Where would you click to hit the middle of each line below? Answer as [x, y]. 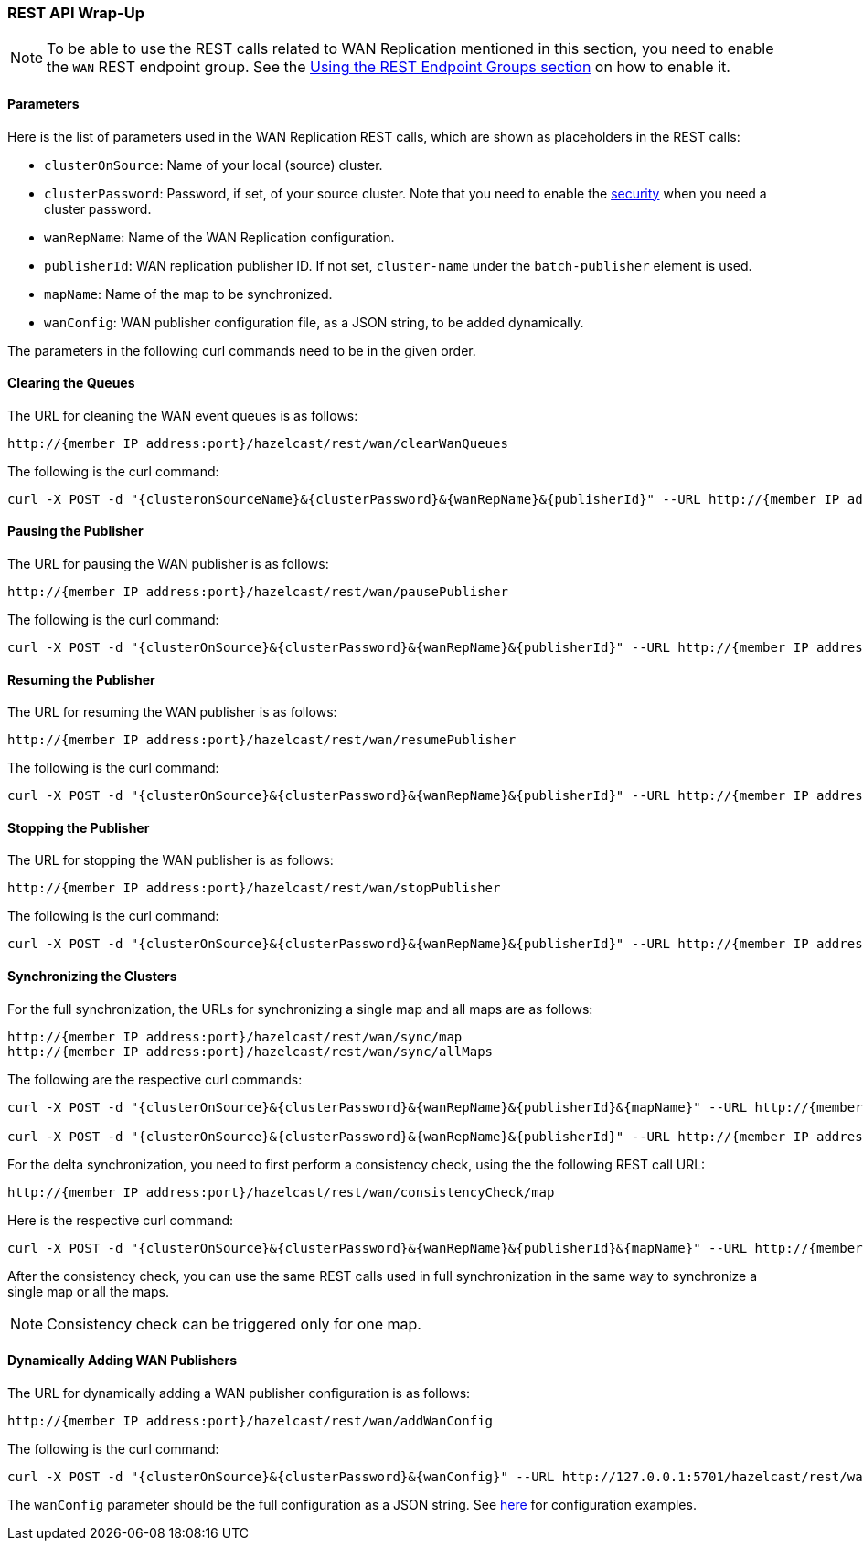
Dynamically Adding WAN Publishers [122, 1361]
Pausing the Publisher [75, 531]
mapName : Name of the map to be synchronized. [188, 294]
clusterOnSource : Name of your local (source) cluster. [213, 165]
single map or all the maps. [89, 1291]
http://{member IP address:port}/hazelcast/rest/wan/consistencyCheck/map [281, 1192]
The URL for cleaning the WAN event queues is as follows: [183, 415]
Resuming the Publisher [81, 679]
